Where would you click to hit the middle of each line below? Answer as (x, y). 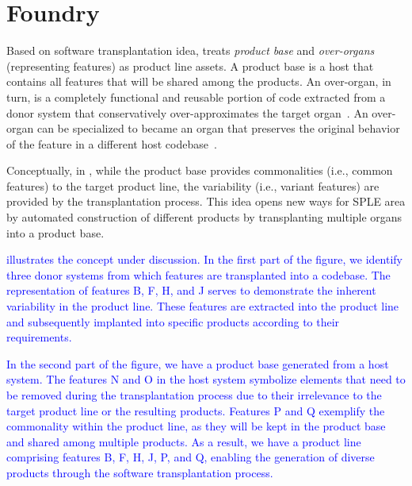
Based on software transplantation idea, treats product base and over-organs (191, 50)
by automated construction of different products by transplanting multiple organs (204, 217)
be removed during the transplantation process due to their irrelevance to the (194, 395)
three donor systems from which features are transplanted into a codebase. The (198, 274)
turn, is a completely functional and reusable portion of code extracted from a (196, 96)
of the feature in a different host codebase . (112, 143)
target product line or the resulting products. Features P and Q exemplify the (196, 410)
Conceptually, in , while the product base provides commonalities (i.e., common (200, 170)
